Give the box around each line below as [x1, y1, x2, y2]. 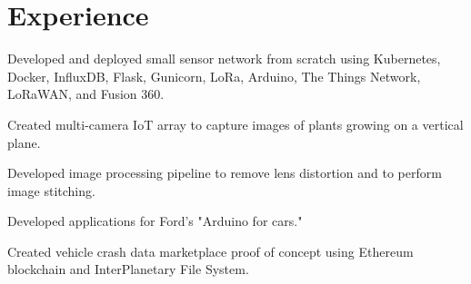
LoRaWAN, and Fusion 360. [7, 84, 165, 103]
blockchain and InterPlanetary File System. [7, 260, 249, 279]
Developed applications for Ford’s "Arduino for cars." [7, 211, 303, 230]
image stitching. [7, 181, 95, 200]
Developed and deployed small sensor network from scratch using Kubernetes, [7, 49, 441, 68]
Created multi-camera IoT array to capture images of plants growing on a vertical [7, 114, 464, 133]
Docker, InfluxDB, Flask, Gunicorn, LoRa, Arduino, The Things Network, [7, 66, 421, 85]
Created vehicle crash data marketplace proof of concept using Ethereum [7, 241, 414, 260]
